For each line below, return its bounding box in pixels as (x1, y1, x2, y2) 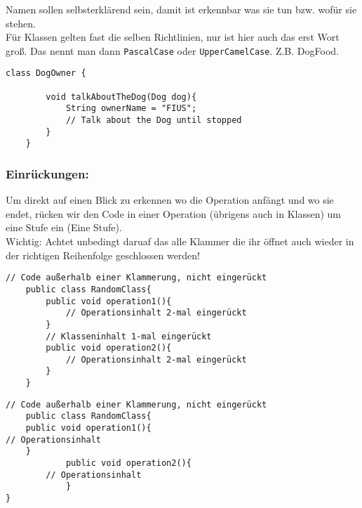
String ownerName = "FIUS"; (65, 103, 197, 114)
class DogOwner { (6, 68, 86, 79)
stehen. (6, 15, 36, 30)
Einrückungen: (6, 164, 89, 182)
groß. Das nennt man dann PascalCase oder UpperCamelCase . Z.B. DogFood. (6, 43, 339, 58)
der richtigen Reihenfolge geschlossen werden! (6, 247, 201, 262)
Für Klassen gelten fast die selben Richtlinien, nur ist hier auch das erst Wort (6, 30, 340, 44)
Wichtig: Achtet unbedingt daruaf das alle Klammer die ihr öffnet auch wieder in (6, 234, 354, 249)
